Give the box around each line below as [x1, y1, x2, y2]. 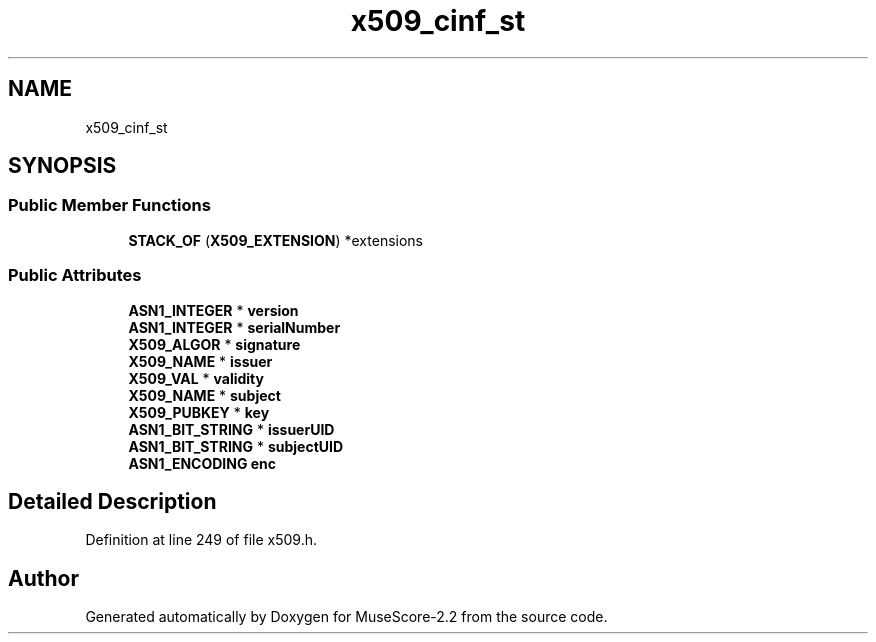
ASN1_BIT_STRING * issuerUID [128, 420, 335, 438]
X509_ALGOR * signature [128, 335, 301, 353]
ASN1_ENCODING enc [128, 454, 277, 472]
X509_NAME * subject [128, 386, 281, 404]
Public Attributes [8, 265, 142, 286]
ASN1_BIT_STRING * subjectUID [128, 437, 344, 455]
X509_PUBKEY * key [128, 403, 270, 421]
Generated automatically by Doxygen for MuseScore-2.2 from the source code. [85, 608, 608, 626]
